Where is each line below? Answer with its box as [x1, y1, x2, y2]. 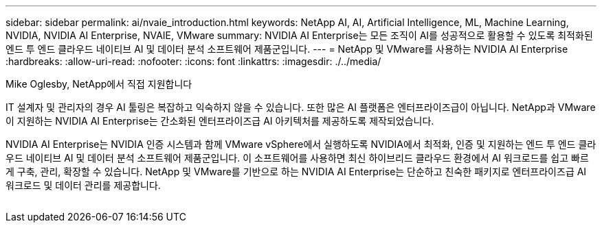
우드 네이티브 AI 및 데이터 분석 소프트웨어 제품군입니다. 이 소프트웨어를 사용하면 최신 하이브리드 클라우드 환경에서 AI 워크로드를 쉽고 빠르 [5, 152, 589, 164]
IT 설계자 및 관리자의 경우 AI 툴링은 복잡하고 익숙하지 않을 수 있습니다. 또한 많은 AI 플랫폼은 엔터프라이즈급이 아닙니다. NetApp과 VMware [5, 101, 596, 113]
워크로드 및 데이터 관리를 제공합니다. [5, 179, 161, 191]
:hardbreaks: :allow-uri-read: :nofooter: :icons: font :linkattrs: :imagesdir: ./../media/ [5, 55, 381, 67]
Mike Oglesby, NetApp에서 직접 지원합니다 [5, 78, 192, 90]
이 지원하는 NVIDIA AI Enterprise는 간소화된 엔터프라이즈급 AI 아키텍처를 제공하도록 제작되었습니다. [5, 115, 434, 127]
